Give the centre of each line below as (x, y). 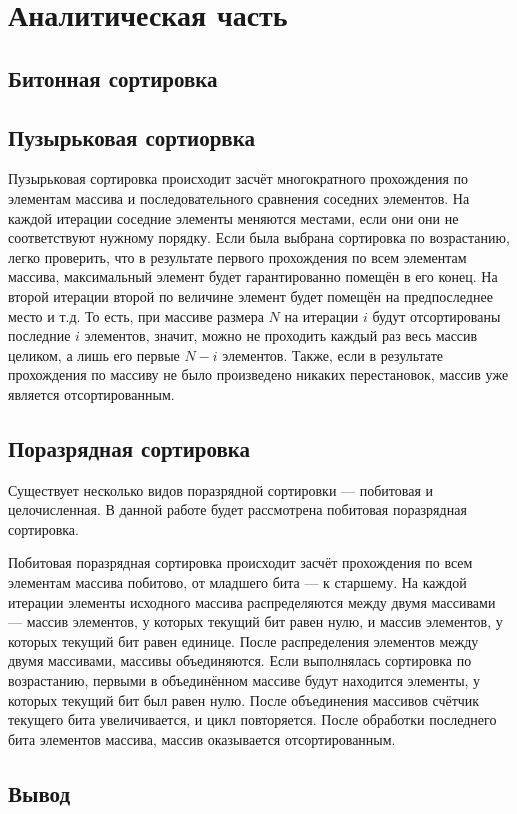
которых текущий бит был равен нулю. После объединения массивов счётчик (244, 699)
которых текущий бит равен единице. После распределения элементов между (243, 640)
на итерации (321, 315)
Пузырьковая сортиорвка (131, 136)
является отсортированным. (91, 393)
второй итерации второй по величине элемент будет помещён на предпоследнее (250, 295)
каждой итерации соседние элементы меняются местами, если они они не (233, 217)
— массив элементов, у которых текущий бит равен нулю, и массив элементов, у (255, 621)
